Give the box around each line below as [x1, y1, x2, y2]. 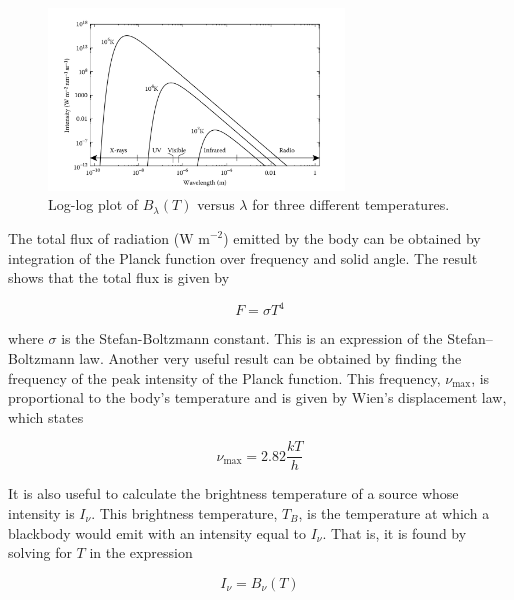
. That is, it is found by [322, 522, 467, 543]
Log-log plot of [48, 194, 139, 215]
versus [197, 194, 235, 215]
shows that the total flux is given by [8, 267, 230, 288]
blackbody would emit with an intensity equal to [8, 522, 306, 543]
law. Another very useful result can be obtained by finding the [79, 347, 462, 368]
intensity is [8, 502, 75, 523]
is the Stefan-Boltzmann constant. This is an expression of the [61, 328, 443, 349]
